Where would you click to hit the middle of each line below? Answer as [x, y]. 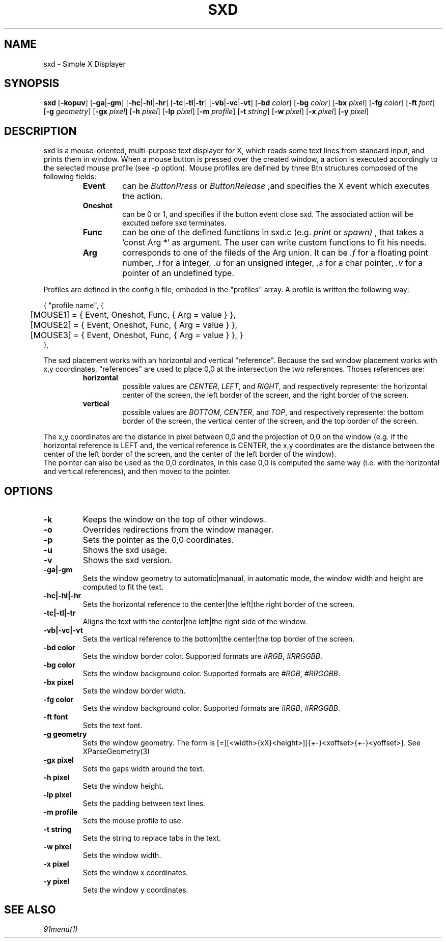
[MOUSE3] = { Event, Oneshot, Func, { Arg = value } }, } [137, 335]
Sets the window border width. [134, 691]
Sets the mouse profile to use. [133, 821]
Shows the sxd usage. [125, 550]
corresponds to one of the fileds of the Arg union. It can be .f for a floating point [275, 253]
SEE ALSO [30, 909]
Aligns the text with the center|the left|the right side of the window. [195, 622]
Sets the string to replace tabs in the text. [152, 838]
